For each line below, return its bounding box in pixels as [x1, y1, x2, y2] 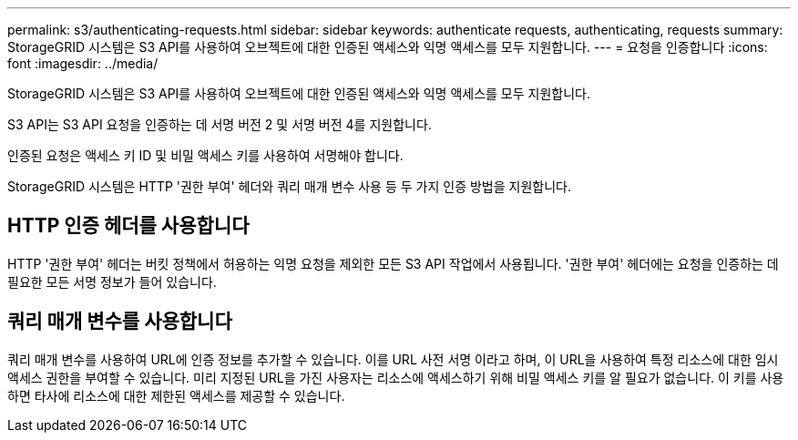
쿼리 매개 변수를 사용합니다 [7, 310, 232, 333]
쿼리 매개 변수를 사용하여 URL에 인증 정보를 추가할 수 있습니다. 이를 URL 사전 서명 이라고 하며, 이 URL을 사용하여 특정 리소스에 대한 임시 [7, 351, 779, 367]
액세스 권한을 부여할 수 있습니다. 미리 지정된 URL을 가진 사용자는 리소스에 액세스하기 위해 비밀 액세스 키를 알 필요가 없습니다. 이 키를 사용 [7, 369, 784, 385]
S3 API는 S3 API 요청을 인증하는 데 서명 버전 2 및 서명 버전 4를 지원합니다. [7, 117, 432, 132]
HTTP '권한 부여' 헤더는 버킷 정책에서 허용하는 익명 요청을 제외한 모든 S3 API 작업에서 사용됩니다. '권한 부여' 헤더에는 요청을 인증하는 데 [7, 255, 779, 271]
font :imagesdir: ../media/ [7, 56, 159, 71]
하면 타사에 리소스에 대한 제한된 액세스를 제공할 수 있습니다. [7, 387, 345, 404]
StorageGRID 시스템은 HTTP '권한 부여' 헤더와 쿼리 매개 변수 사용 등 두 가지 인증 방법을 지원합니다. [7, 179, 571, 194]
